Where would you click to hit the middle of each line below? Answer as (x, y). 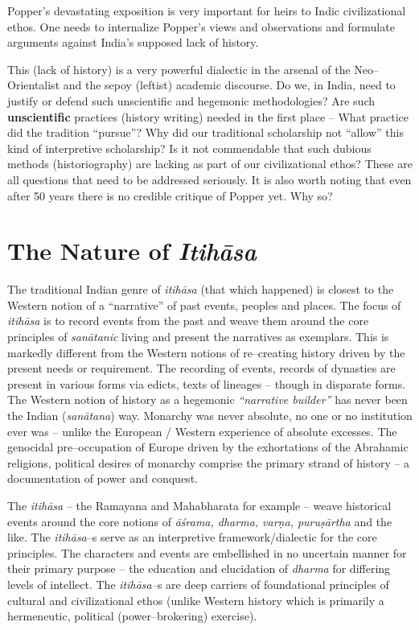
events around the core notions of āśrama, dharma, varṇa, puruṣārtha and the (200, 521)
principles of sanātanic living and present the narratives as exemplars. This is (198, 337)
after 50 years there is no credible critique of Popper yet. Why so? (170, 195)
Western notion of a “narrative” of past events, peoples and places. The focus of (204, 305)
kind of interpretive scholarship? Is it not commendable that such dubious (189, 148)
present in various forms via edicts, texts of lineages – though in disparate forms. (207, 383)
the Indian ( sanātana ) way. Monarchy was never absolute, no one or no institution (210, 415)
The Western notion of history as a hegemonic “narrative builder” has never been (207, 399)
